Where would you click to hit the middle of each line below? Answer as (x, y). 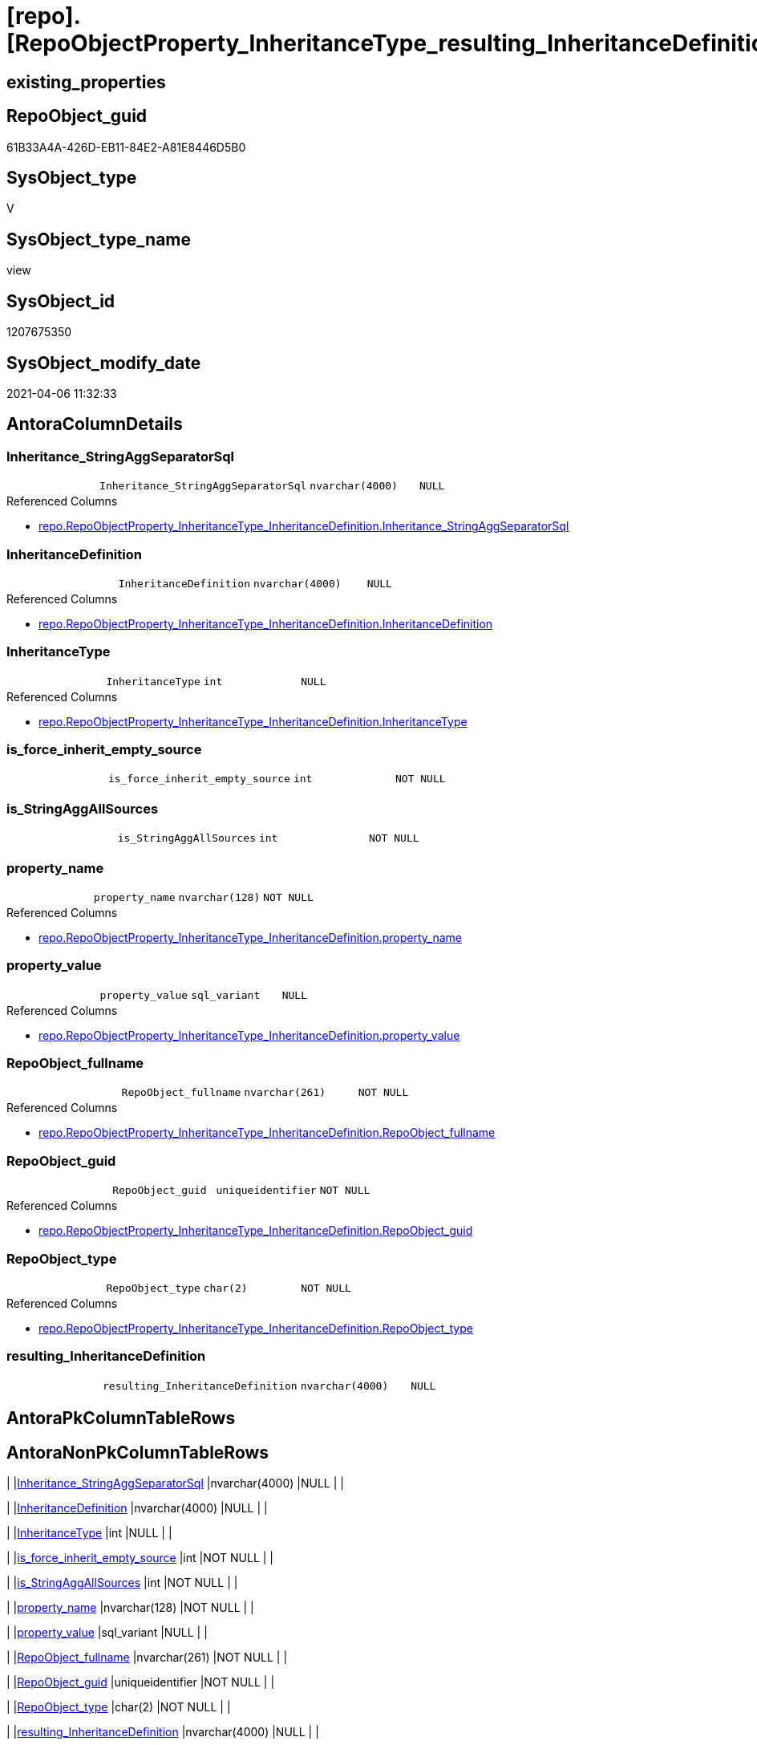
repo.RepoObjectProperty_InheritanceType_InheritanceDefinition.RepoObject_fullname (267, 1133)
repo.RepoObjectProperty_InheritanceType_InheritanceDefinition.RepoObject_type (256, 1328)
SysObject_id (61, 301)
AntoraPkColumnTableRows (121, 1418)
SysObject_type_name (99, 239)
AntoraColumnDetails (95, 424)
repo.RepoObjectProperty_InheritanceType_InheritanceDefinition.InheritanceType (253, 721)
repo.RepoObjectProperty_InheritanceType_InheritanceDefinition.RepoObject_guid (256, 1231)
